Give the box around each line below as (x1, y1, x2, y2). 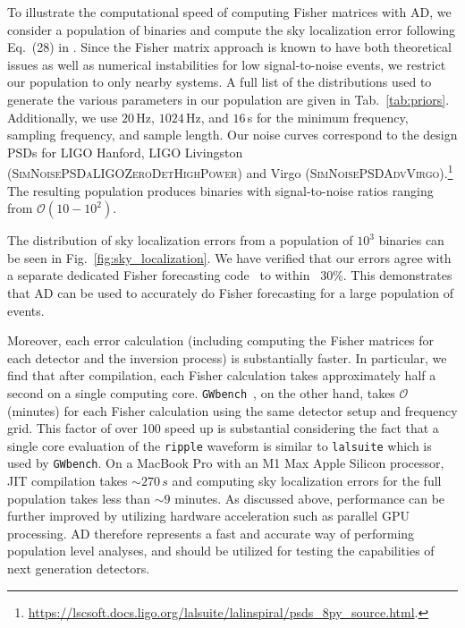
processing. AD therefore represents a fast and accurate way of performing (7, 523, 415, 542)
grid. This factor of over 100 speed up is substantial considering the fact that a (7, 419, 439, 437)
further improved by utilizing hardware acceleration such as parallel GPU (7, 506, 410, 525)
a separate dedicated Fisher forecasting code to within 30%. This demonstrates (7, 266, 452, 284)
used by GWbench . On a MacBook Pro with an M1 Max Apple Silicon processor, (7, 454, 444, 472)
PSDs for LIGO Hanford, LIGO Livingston (7, 142, 243, 161)
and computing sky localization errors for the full (172, 471, 442, 490)
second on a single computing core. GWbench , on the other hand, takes (7, 383, 395, 402)
